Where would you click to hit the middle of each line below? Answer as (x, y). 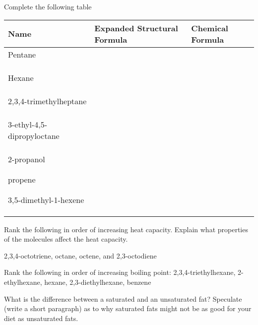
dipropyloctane (34, 135)
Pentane (22, 54)
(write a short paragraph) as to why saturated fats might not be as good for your (128, 308)
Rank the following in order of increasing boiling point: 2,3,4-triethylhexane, (120, 272)
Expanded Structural (136, 28)
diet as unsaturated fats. (41, 318)
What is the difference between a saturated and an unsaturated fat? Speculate (123, 298)
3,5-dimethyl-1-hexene (46, 199)
